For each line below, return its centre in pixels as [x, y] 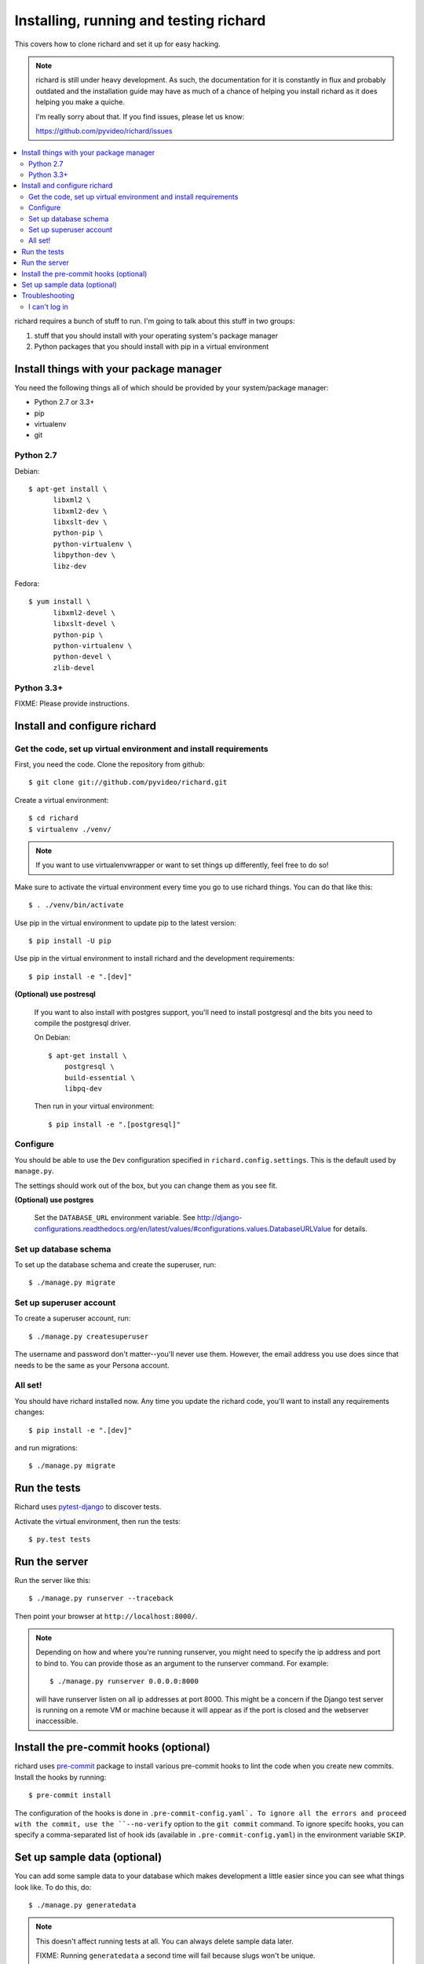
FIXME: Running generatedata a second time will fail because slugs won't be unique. [175, 1955]
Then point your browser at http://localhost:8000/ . [106, 1616]
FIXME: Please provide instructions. [72, 703]
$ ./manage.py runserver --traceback [101, 1598]
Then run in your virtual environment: [94, 1106]
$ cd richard [53, 818]
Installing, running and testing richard [140, 20]
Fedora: [27, 584]
